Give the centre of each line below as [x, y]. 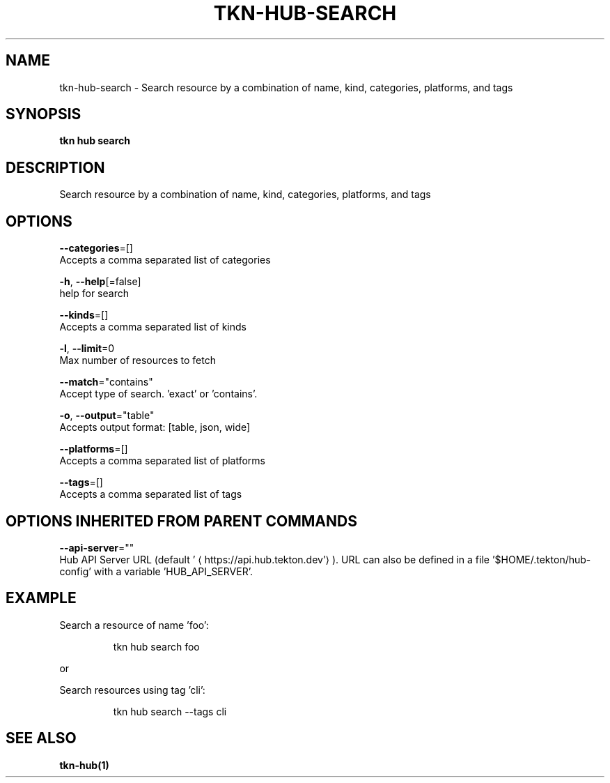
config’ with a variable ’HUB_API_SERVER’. [156, 571]
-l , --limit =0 [87, 349]
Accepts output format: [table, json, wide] [155, 427]
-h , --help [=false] [100, 282]
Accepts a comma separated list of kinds [153, 327]
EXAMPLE [41, 598]
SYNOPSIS [44, 114]
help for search [94, 294]
